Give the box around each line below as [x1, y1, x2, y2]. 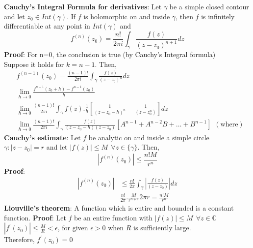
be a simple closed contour [169, 1, 249, 11]
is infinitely [201, 11, 235, 21]
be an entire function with [74, 212, 152, 222]
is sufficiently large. [133, 222, 191, 233]
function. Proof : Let [4, 212, 66, 222]
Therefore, [4, 234, 35, 245]
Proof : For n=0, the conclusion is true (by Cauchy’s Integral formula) [4, 49, 216, 60]
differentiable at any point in [4, 21, 90, 31]
